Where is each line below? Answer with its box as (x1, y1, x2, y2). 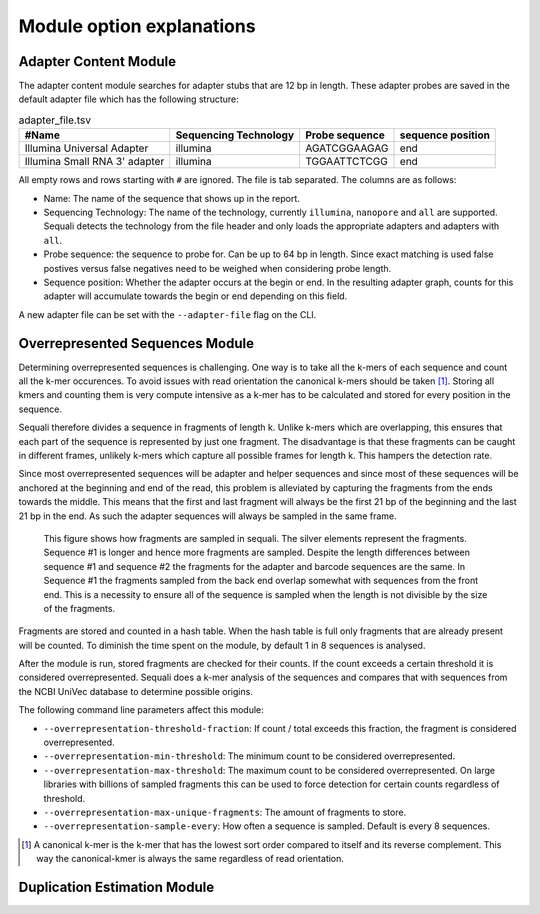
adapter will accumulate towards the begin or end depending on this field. (43, 290, 348, 302)
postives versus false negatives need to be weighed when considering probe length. (43, 262, 392, 274)
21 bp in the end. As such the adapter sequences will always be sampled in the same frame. (18, 510, 397, 522)
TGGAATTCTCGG (305, 155, 389, 169)
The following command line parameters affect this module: (18, 704, 264, 716)
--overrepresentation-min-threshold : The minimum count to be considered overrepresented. (43, 750, 456, 762)
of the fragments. (43, 602, 115, 614)
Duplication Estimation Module (18, 878, 215, 895)
